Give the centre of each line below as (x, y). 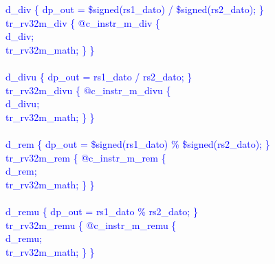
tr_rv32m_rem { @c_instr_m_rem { (86, 157)
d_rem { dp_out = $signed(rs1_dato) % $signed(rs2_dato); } (138, 143)
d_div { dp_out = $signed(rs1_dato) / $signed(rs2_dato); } (135, 9)
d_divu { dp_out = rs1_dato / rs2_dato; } (99, 76)
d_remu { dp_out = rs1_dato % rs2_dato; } (102, 211)
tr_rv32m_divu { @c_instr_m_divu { (88, 90)
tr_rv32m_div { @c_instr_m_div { (83, 22)
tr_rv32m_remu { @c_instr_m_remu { (91, 224)
